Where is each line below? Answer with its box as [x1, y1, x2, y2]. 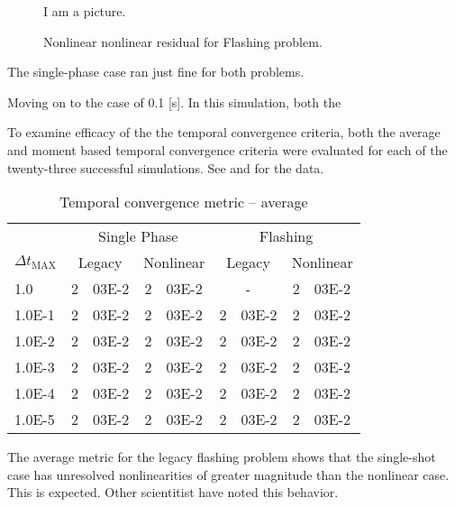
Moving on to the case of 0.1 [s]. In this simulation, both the [7, 92, 341, 111]
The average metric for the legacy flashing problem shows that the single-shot [7, 447, 436, 466]
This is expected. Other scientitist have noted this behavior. [7, 483, 339, 502]
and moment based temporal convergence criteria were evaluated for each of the [7, 140, 448, 159]
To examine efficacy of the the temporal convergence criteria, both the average [7, 123, 441, 142]
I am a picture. [43, 2, 126, 20]
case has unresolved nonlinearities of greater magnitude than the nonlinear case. [7, 465, 450, 484]
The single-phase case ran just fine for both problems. [7, 62, 305, 81]
